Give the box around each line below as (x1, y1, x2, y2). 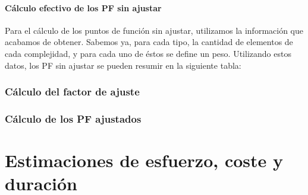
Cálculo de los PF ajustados (5, 111, 142, 126)
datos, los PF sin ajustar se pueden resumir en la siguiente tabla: (5, 59, 241, 71)
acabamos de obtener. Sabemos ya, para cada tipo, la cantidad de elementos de (5, 36, 293, 48)
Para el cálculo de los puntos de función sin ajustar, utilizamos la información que (5, 24, 303, 36)
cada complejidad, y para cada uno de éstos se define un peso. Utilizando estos (5, 47, 291, 59)
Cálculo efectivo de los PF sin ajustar (5, 1, 162, 14)
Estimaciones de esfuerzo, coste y (5, 148, 283, 172)
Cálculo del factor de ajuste (5, 84, 140, 99)
